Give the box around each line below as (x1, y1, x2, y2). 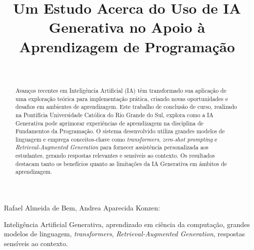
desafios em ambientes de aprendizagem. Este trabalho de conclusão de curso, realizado (15, 103, 237, 111)
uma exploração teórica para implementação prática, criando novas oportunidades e (15, 94, 228, 103)
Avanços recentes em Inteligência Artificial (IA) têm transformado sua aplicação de (15, 86, 227, 94)
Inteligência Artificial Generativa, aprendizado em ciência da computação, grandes (4, 219, 250, 229)
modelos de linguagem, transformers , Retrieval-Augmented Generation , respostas (4, 229, 245, 239)
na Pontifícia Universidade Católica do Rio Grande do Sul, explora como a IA (15, 110, 214, 119)
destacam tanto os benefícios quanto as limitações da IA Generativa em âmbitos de (15, 159, 227, 167)
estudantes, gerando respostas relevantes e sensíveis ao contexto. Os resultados (15, 151, 215, 160)
